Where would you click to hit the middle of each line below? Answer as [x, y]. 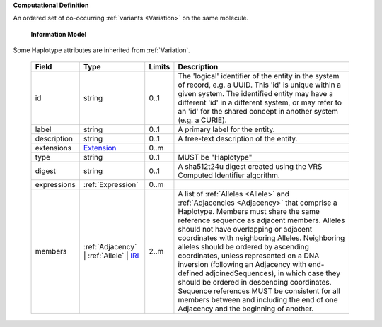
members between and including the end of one [258, 299]
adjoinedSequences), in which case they [273, 273]
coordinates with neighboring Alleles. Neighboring [261, 238]
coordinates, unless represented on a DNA [249, 256]
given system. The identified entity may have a [256, 93]
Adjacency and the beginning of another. [246, 309]
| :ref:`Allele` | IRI [111, 256]
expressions [55, 184]
